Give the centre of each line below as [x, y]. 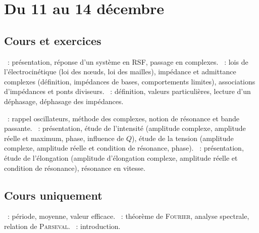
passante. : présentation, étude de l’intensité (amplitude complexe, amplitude [125, 128]
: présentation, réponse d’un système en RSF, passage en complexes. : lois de [128, 61]
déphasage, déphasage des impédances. [64, 101]
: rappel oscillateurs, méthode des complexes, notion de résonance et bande [123, 118]
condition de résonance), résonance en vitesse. [75, 168]
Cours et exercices [53, 40]
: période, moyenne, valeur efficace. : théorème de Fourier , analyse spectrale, [128, 216]
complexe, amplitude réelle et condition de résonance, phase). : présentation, [124, 148]
